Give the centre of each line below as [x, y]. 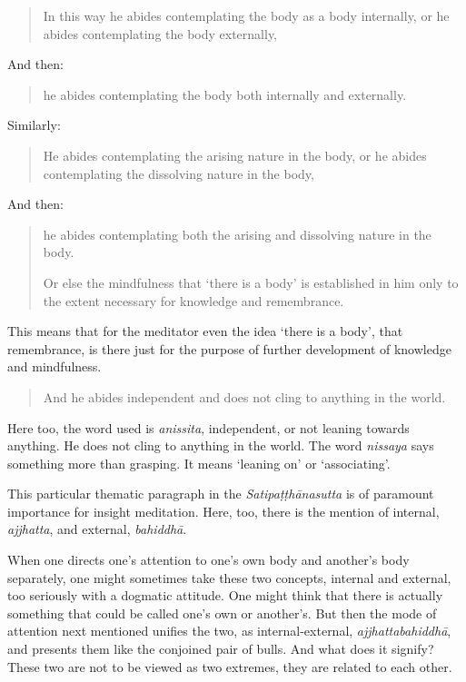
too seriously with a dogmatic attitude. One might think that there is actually [225, 595]
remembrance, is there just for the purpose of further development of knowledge [229, 348]
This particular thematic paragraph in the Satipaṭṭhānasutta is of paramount [221, 494]
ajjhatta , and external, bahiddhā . [97, 529]
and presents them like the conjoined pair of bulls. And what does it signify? [221, 649]
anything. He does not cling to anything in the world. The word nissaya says [221, 445]
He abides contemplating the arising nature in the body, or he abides [235, 155]
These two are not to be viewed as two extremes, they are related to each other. [230, 666]
